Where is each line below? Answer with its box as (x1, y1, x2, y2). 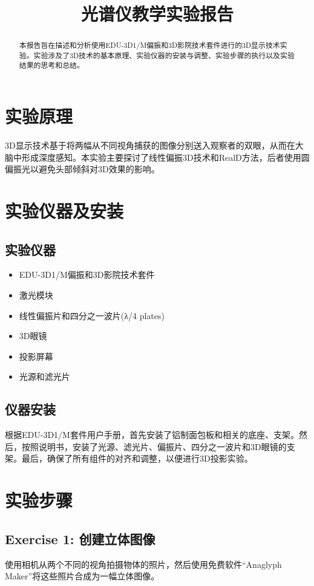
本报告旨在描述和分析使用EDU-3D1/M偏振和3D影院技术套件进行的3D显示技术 (19, 40, 280, 50)
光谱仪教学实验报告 (80, 1, 234, 26)
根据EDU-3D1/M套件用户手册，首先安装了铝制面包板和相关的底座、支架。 (5, 428, 299, 441)
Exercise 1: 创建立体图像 (5, 529, 155, 548)
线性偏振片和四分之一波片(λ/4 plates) (19, 309, 165, 322)
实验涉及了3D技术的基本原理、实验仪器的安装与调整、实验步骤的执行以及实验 (33, 50, 295, 60)
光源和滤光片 (19, 370, 70, 383)
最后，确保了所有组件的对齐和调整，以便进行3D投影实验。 (21, 452, 253, 465)
